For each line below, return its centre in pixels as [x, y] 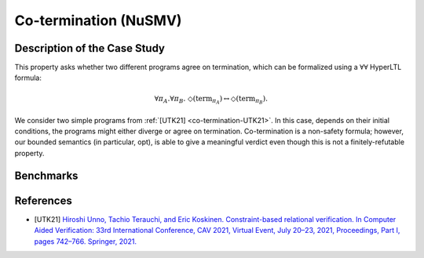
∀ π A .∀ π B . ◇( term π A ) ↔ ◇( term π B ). [211, 100]
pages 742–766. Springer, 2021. [86, 241]
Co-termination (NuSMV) [98, 20]
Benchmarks [46, 175]
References [43, 200]
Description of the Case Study [90, 48]
